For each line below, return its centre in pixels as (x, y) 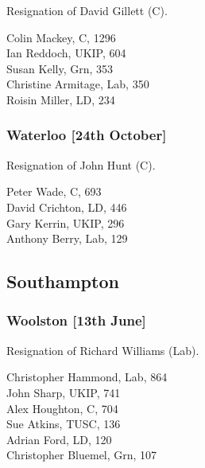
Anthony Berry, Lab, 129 (67, 238)
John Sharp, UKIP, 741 (64, 392)
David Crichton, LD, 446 (67, 207)
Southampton (63, 281)
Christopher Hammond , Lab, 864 (87, 377)
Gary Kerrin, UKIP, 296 (66, 222)
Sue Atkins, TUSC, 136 (64, 424)
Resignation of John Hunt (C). (81, 164)
